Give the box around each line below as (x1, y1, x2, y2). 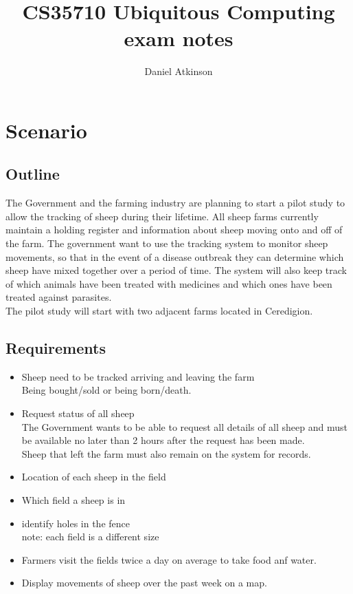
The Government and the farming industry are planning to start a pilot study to (5, 195, 345, 210)
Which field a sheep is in (21, 493, 126, 507)
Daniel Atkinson (144, 64, 213, 78)
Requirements (5, 337, 106, 359)
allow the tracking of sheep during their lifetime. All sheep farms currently (5, 209, 319, 223)
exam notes (124, 24, 234, 52)
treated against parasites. (5, 290, 112, 304)
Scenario (5, 116, 87, 144)
